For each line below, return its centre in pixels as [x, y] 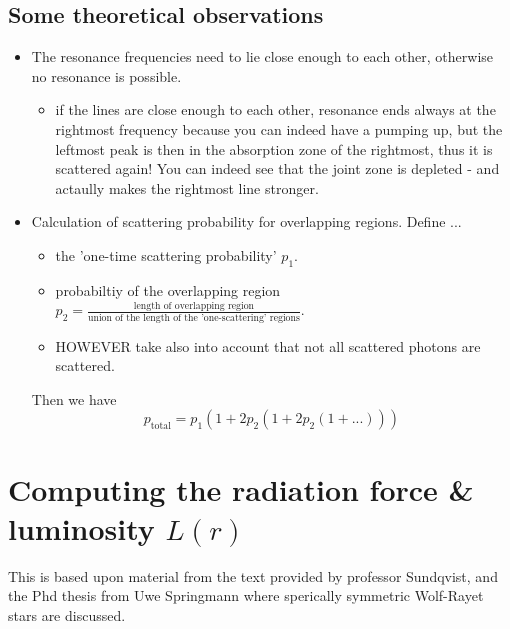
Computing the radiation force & [241, 488]
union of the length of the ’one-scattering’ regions [193, 317]
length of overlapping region [194, 306]
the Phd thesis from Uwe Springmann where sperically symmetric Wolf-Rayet [246, 595]
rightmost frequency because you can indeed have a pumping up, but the [279, 128]
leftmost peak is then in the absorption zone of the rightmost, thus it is [274, 148]
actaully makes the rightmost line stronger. [187, 187]
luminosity [81, 527]
